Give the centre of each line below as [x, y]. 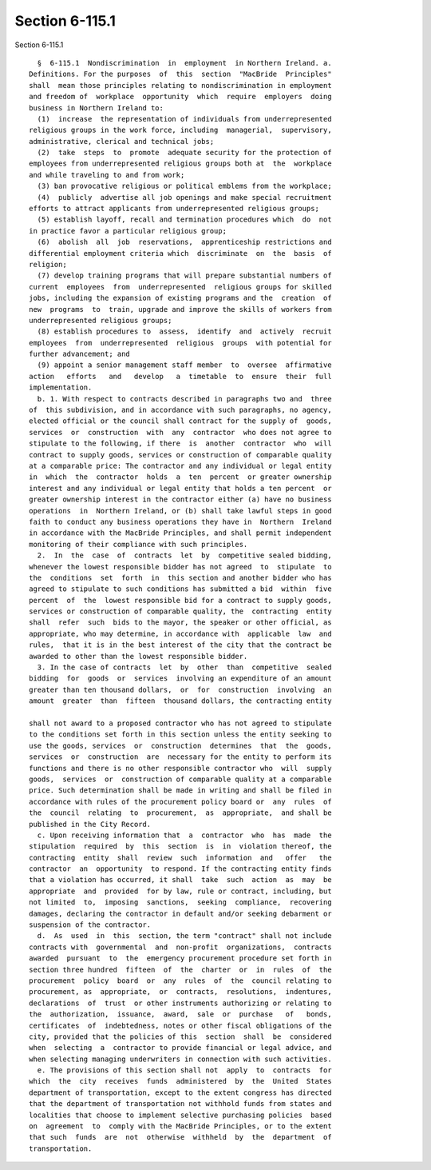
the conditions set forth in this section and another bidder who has [180, 577]
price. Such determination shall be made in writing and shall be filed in [180, 791]
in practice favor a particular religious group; [128, 231]
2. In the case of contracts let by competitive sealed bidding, [184, 555]
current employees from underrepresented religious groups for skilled [180, 287]
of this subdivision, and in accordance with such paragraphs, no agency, [180, 410]
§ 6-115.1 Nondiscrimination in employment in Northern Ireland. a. [184, 63]
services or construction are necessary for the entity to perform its [180, 757]
